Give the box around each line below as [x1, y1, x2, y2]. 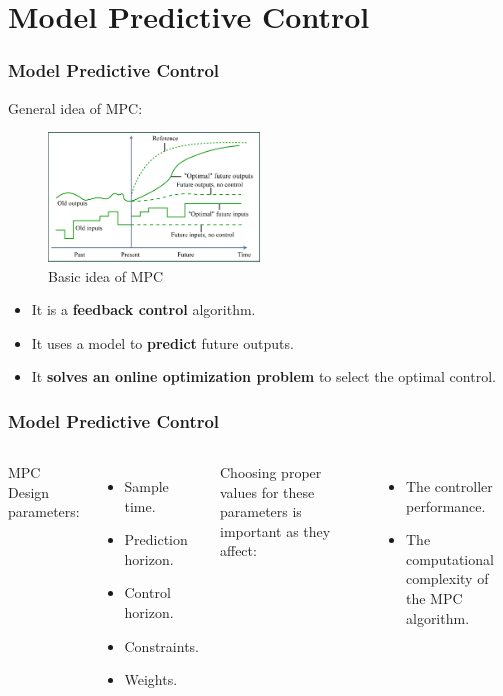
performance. [405, 495, 486, 516]
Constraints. [124, 635, 199, 656]
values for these [219, 481, 315, 502]
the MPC [405, 588, 463, 609]
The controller [405, 476, 493, 497]
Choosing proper [219, 462, 322, 483]
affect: [219, 540, 257, 561]
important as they [219, 520, 331, 541]
